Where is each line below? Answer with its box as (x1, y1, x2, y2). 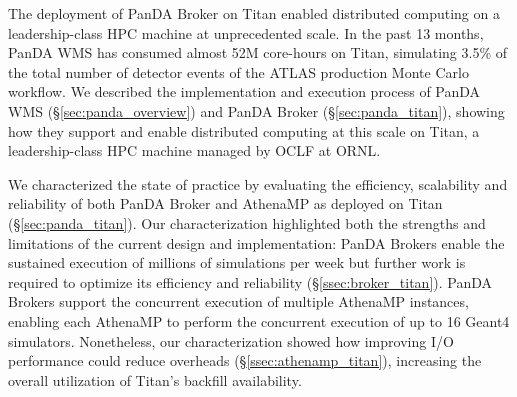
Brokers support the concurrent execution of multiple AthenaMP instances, (8, 291, 469, 312)
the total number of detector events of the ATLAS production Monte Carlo (8, 61, 469, 82)
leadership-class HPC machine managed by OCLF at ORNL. (8, 140, 381, 161)
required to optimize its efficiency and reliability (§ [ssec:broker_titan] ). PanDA (8, 271, 493, 292)
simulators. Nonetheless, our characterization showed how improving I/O (8, 330, 454, 351)
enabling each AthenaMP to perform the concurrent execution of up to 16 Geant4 (8, 310, 510, 331)
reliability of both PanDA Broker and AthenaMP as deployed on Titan (8, 193, 443, 214)
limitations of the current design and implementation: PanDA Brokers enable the (8, 232, 505, 253)
